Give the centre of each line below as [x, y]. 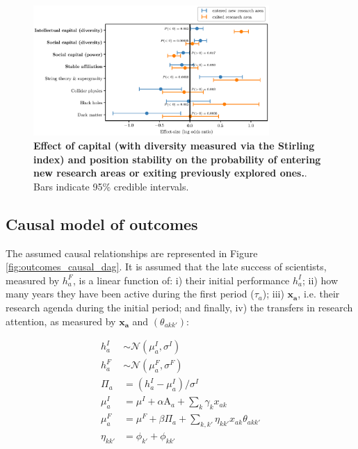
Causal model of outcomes [102, 223]
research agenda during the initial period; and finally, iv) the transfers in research [179, 308]
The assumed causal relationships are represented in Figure [132, 253]
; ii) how [320, 280]
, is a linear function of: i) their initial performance [181, 280]
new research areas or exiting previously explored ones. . [170, 173]
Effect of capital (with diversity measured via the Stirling [174, 146]
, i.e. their [319, 294]
